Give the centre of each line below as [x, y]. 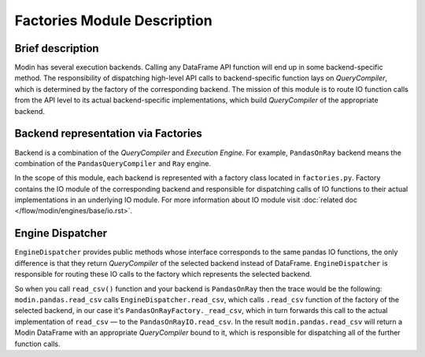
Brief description [57, 48]
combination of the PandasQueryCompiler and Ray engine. [113, 163]
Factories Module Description [113, 20]
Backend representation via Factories [108, 134]
